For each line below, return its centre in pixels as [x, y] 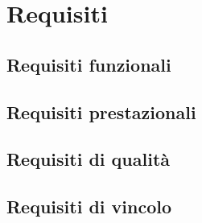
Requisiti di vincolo [89, 206]
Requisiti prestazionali [101, 111]
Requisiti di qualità [89, 159]
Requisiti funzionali [89, 64]
